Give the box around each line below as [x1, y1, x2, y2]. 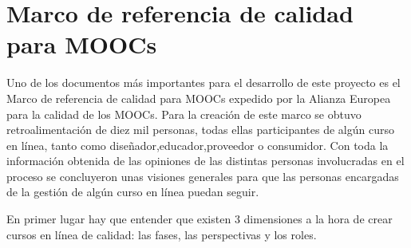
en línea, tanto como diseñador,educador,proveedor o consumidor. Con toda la [6, 136, 389, 153]
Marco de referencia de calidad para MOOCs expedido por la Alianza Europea [6, 89, 391, 106]
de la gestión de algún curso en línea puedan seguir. [6, 183, 259, 200]
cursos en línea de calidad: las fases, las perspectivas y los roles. [6, 226, 317, 242]
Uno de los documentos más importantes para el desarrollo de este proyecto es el [6, 74, 401, 91]
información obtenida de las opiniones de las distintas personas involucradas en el [6, 152, 405, 169]
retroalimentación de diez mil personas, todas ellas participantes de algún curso [6, 121, 394, 138]
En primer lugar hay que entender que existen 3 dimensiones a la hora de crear [6, 211, 393, 227]
